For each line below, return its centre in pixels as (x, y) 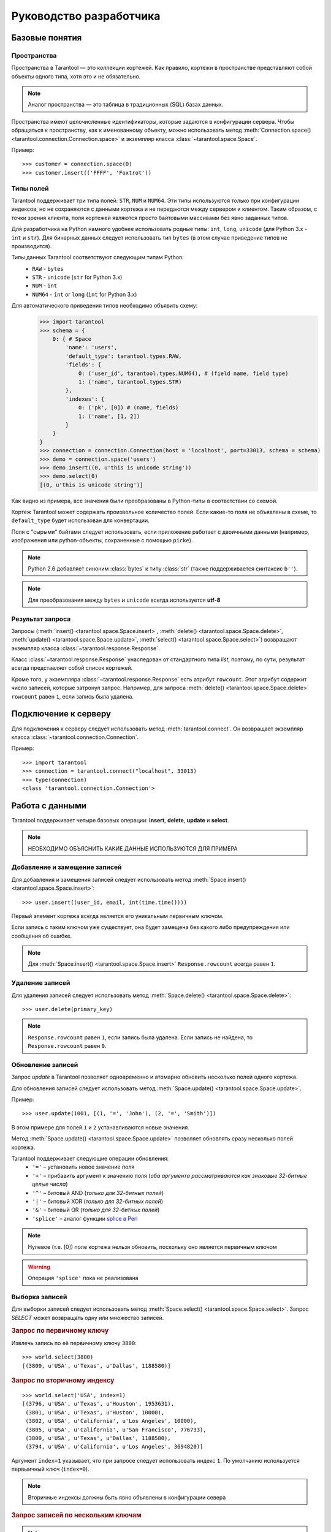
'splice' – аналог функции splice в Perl (85, 1218)
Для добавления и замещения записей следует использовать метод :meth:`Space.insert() (129, 879)
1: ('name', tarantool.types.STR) (130, 382)
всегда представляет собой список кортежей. (72, 668)
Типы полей (30, 188)
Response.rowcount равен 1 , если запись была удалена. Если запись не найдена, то (140, 1037)
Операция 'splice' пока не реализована (83, 1278)
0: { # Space (72, 339)
